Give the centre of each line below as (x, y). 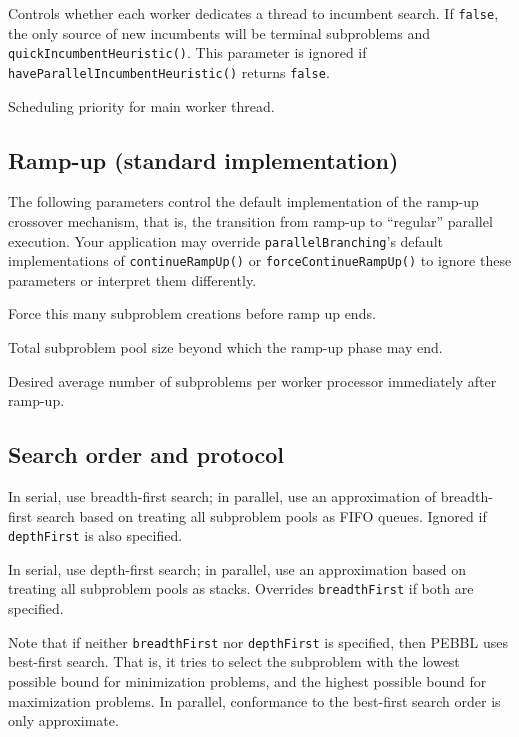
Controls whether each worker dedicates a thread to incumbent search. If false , (253, 13)
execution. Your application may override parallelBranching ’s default (225, 240)
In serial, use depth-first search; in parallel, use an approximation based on (237, 568)
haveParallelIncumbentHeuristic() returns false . (169, 71)
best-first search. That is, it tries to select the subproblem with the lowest (234, 661)
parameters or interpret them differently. (132, 279)
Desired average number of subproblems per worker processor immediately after (252, 380)
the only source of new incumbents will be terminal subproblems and (219, 32)
